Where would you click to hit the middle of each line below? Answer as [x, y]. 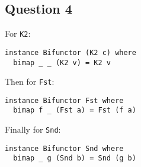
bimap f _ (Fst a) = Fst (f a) [75, 110]
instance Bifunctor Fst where [64, 100]
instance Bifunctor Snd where [64, 148]
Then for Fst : [30, 81]
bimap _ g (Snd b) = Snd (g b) [75, 158]
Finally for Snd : [33, 129]
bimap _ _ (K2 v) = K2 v [62, 62]
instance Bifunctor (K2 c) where [70, 52]
